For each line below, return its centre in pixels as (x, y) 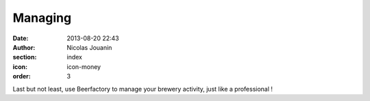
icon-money (84, 67)
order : (22, 76)
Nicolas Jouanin (89, 47)
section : (25, 57)
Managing (42, 18)
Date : (21, 38)
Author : (24, 47)
